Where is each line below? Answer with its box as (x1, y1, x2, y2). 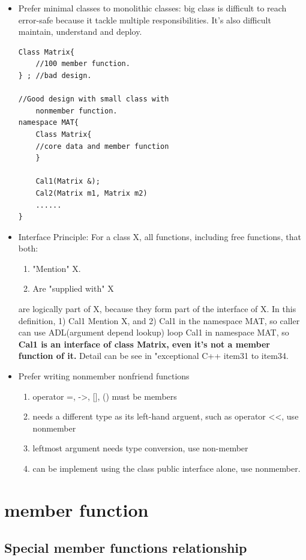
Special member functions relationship (4, 538, 247, 557)
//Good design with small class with (18, 95, 169, 104)
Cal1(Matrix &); (35, 177, 100, 186)
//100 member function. (35, 59, 130, 68)
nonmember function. (35, 106, 118, 115)
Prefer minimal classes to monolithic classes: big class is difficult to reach (18, 2, 287, 14)
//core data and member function (35, 142, 169, 151)
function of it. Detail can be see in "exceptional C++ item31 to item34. (18, 349, 289, 362)
